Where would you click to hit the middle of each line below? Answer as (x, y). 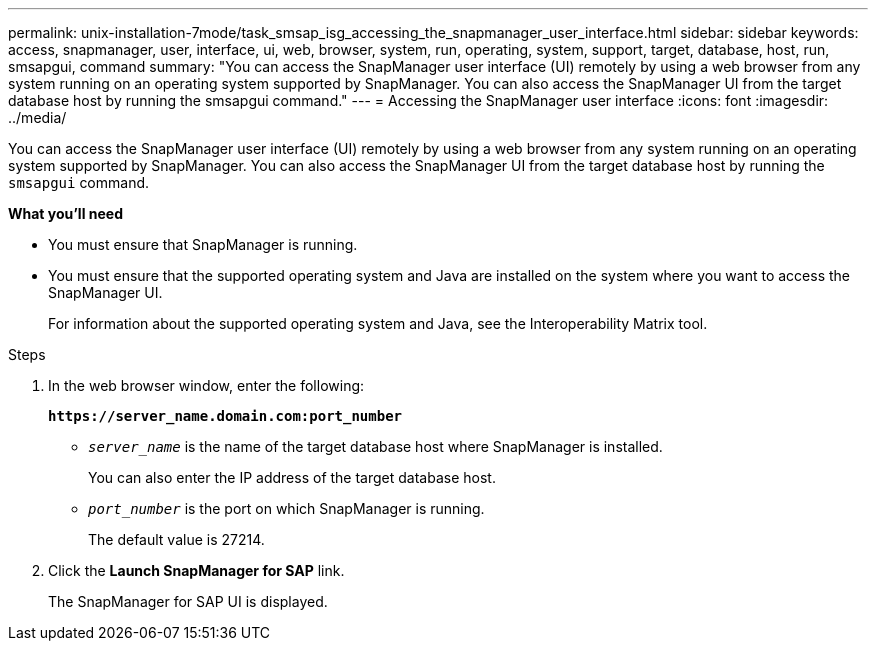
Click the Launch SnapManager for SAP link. (196, 570)
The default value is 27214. (176, 539)
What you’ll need (65, 213)
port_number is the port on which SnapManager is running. (286, 508)
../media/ (37, 117)
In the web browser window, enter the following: (206, 385)
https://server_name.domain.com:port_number (225, 416)
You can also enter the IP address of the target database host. (292, 477)
